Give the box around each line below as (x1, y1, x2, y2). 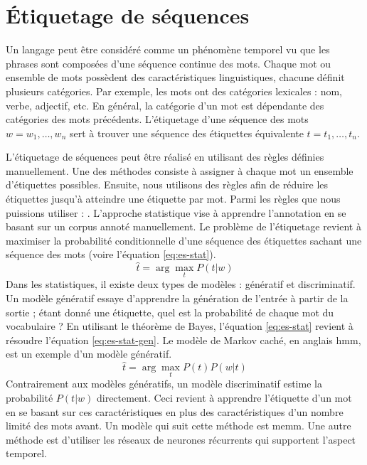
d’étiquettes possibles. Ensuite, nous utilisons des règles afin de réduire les (6, 177, 329, 192)
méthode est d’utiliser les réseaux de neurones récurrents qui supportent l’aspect (6, 432, 356, 447)
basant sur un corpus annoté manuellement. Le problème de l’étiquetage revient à (6, 219, 361, 234)
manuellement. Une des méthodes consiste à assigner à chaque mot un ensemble (6, 163, 353, 178)
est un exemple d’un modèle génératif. (6, 346, 172, 361)
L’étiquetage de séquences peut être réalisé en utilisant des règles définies (6, 149, 324, 164)
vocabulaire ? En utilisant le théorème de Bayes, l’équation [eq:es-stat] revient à (6, 319, 353, 333)
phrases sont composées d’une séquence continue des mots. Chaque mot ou (6, 55, 331, 70)
